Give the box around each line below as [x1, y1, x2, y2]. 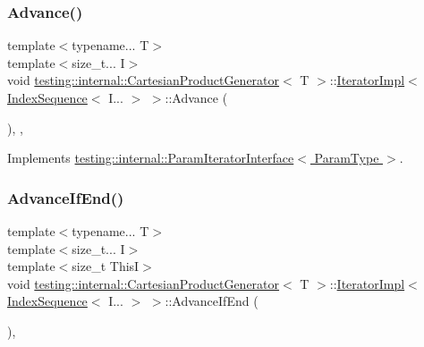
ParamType [314, 148, 379, 167]
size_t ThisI [72, 257, 140, 275]
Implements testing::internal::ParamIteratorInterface [7, 148, 294, 167]
